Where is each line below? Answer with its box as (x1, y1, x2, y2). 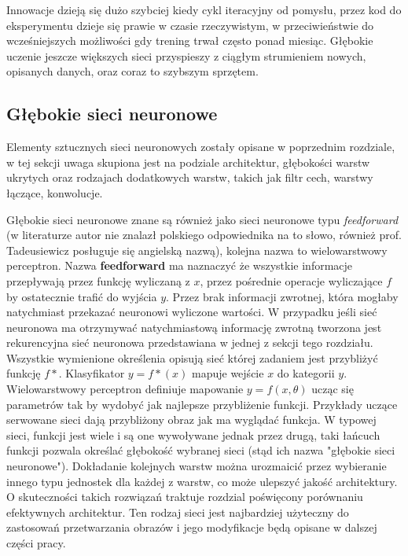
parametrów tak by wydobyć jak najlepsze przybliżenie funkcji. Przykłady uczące (6, 396, 398, 412)
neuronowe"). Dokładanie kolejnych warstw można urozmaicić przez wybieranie (6, 458, 387, 474)
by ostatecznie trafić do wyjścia (6, 288, 157, 304)
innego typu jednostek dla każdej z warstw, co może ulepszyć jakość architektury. (6, 473, 398, 489)
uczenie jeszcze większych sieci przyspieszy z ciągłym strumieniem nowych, (6, 47, 366, 64)
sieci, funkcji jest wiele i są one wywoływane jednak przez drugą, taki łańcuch (6, 426, 380, 443)
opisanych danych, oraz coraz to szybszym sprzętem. (6, 63, 259, 79)
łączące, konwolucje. (6, 184, 103, 201)
